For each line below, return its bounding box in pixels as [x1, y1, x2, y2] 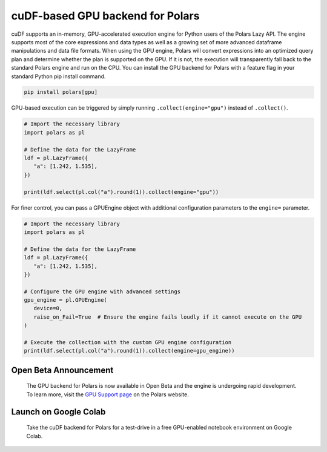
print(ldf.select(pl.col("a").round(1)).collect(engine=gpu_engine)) [24, 347, 235, 354]
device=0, [33, 305, 63, 312]
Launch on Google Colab [11, 407, 106, 417]
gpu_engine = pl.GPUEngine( [24, 297, 107, 304]
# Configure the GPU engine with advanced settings [24, 288, 181, 295]
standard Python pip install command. [11, 73, 106, 80]
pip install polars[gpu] [24, 88, 98, 96]
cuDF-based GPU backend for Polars [11, 9, 200, 22]
